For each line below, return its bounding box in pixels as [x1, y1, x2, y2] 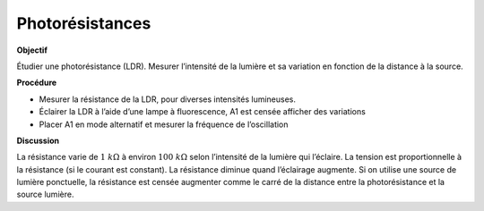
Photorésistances [16, 13, 151, 33]
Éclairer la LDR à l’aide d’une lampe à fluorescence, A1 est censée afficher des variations [39, 106, 367, 117]
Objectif [16, 45, 48, 55]
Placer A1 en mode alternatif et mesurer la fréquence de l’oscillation [39, 119, 289, 130]
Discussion [16, 135, 60, 146]
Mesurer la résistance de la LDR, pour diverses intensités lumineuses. [39, 94, 296, 105]
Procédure [16, 77, 57, 89]
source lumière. [16, 189, 74, 200]
